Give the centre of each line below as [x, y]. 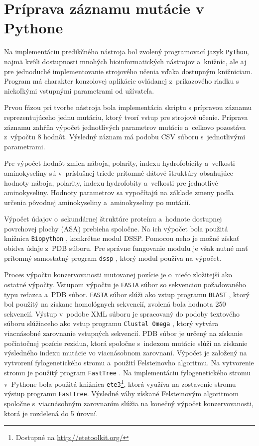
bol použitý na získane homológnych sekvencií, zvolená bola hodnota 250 [115, 304]
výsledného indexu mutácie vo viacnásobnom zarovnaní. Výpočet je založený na [126, 353]
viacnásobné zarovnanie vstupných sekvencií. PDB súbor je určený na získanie [124, 333]
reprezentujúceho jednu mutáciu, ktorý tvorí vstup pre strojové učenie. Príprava [126, 117]
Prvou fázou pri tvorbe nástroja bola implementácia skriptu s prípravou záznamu [128, 107]
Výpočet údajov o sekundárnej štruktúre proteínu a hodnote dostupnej [113, 219]
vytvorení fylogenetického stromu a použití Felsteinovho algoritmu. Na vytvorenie [129, 362]
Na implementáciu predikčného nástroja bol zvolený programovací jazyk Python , [127, 52]
